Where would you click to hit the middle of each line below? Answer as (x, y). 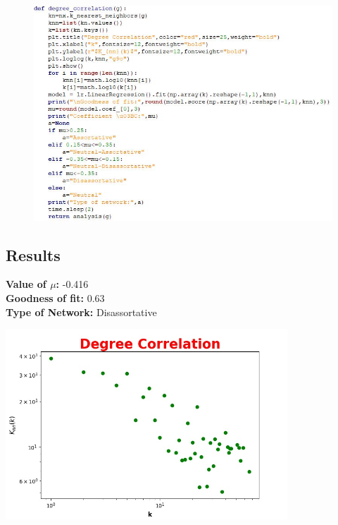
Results (33, 254)
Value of (26, 284)
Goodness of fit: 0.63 (55, 298)
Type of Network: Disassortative (81, 312)
